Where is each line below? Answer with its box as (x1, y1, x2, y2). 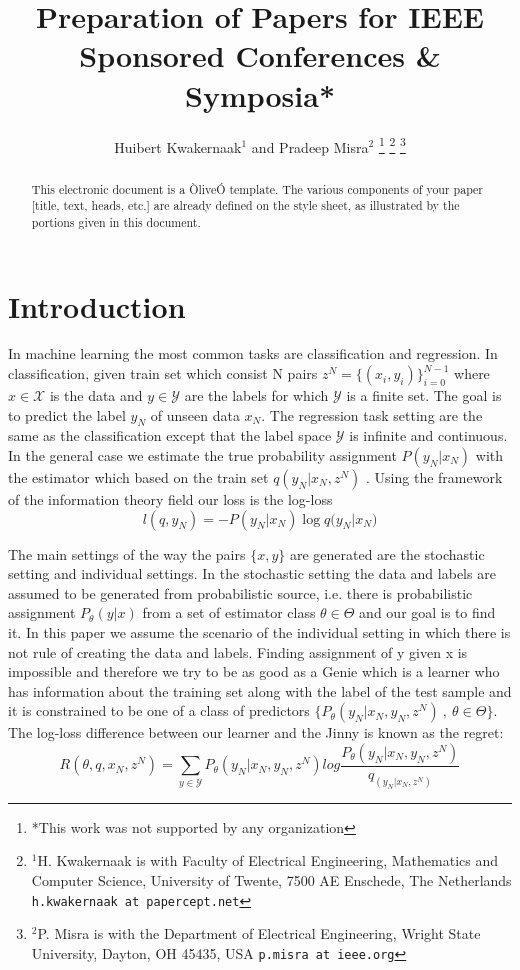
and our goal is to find (359, 602, 496, 623)
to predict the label (8, 404, 126, 425)
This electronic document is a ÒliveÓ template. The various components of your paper (31, 180, 484, 197)
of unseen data (150, 404, 240, 425)
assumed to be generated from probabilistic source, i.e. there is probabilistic (8, 582, 473, 603)
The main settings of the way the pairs (8, 543, 246, 564)
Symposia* (185, 74, 335, 115)
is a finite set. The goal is (346, 385, 502, 406)
